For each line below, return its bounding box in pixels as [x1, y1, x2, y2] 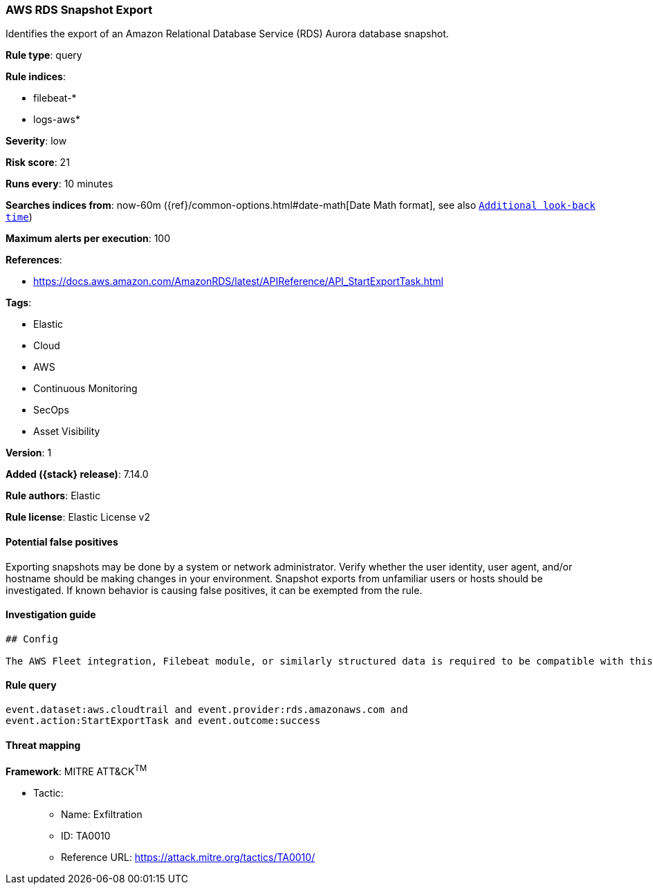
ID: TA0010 [61, 829, 111, 842]
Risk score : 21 [6, 156, 70, 169]
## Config [6, 633, 58, 645]
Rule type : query [6, 49, 82, 62]
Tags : [6, 297, 32, 309]
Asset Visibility [33, 425, 100, 438]
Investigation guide [6, 609, 96, 621]
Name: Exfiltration [61, 808, 142, 820]
